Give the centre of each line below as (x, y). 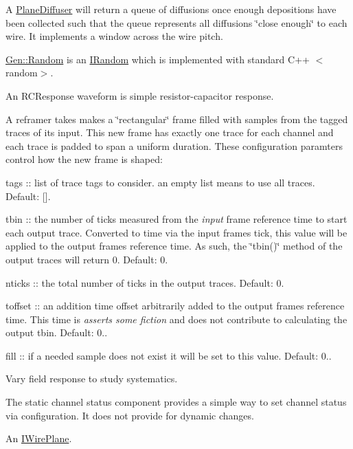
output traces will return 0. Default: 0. (87, 259)
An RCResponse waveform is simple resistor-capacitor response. (140, 95)
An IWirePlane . (39, 438)
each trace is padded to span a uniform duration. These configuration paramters (174, 145)
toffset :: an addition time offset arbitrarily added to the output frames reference (175, 306)
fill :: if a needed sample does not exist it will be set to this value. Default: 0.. (169, 355)
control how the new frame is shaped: (84, 159)
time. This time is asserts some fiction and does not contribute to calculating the (176, 319)
